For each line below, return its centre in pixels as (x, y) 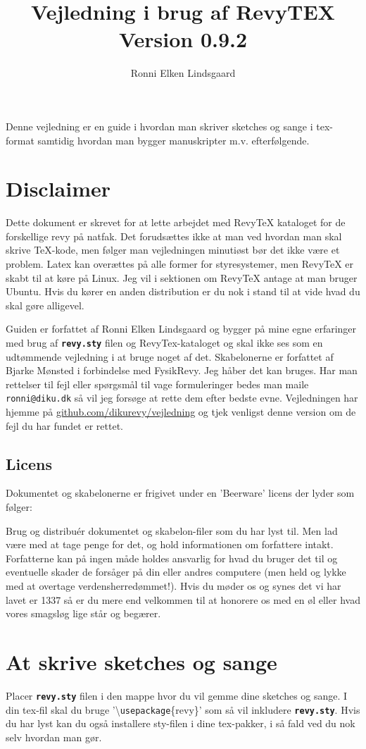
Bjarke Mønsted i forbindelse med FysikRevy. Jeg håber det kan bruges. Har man (182, 370)
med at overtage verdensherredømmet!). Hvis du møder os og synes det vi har (173, 586)
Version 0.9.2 (183, 39)
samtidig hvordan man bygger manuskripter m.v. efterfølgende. (173, 140)
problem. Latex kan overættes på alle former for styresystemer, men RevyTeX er (180, 264)
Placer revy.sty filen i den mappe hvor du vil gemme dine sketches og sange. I (177, 695)
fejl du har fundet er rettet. (64, 425)
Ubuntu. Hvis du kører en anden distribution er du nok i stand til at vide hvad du (183, 291)
